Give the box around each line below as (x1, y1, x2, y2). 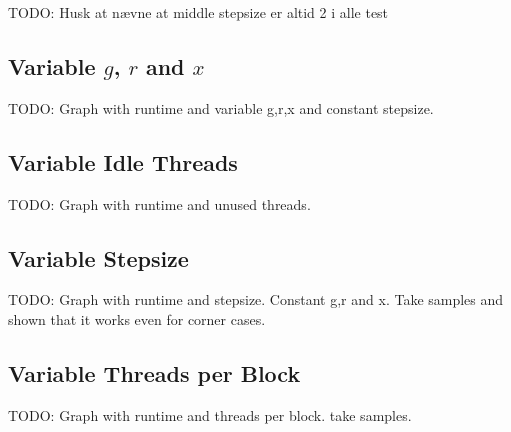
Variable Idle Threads (8, 146, 238, 177)
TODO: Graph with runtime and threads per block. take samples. (8, 404, 412, 425)
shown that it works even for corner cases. (8, 308, 266, 329)
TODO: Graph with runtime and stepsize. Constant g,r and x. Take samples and (8, 289, 504, 310)
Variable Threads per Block (8, 357, 301, 388)
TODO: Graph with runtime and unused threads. (8, 193, 311, 214)
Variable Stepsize (8, 242, 189, 273)
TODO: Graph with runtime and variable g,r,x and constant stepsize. (8, 97, 434, 118)
